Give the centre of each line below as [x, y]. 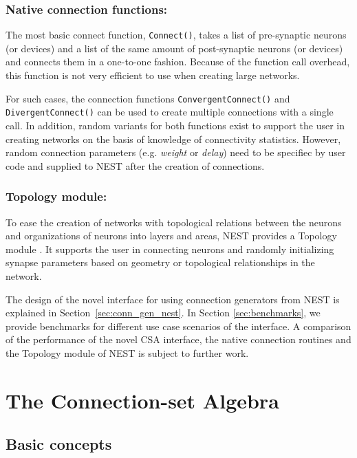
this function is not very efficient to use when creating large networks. [153, 75]
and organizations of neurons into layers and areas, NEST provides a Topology [171, 236]
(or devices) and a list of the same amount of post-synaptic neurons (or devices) [174, 48]
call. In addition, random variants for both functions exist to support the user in [175, 125]
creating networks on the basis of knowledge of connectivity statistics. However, [173, 139]
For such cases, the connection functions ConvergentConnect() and [148, 98]
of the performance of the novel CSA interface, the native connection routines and [178, 339]
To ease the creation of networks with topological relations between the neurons [174, 222]
